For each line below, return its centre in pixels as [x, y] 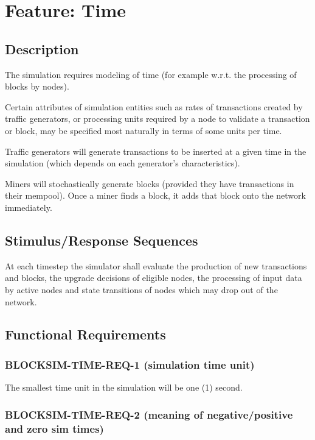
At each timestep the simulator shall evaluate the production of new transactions [156, 265]
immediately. [29, 207]
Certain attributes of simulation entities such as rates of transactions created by [154, 106]
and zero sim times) [54, 428]
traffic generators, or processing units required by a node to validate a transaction [157, 119]
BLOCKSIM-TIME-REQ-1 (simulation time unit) [130, 364]
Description [42, 48]
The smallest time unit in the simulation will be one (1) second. [124, 387]
